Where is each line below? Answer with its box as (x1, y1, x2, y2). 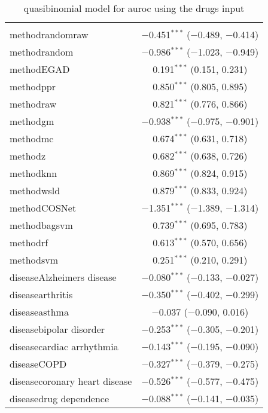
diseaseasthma (10, 305, 69, 319)
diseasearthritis (10, 287, 73, 301)
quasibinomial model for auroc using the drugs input (23, 1, 245, 15)
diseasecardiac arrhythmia (10, 339, 118, 353)
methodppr (10, 79, 56, 93)
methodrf (10, 235, 48, 249)
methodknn (10, 166, 57, 180)
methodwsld (10, 183, 60, 197)
